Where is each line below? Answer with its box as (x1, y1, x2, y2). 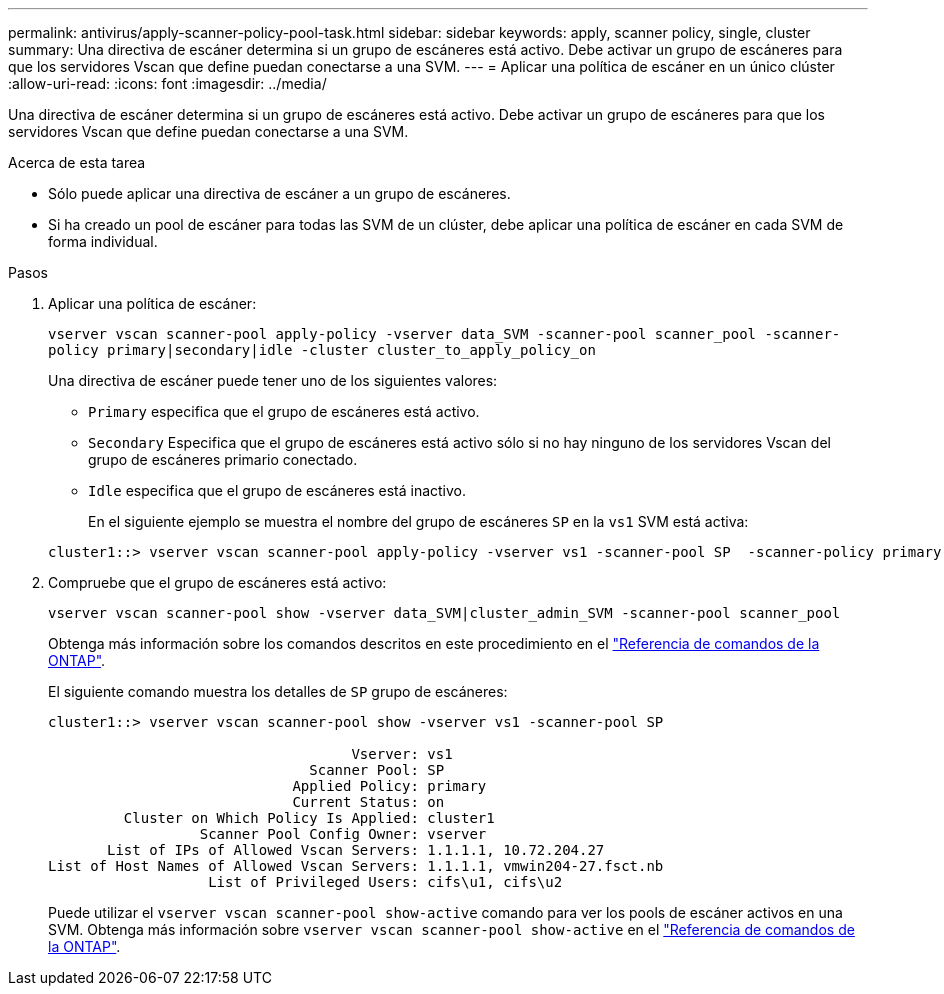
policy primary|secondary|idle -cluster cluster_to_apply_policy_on (48, 342, 596, 358)
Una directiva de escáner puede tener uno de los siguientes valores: (48, 372, 498, 389)
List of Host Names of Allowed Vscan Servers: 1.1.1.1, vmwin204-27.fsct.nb (48, 858, 664, 874)
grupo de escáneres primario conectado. (88, 451, 358, 468)
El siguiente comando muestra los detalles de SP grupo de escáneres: (48, 683, 508, 700)
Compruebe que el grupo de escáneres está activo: (48, 574, 387, 591)
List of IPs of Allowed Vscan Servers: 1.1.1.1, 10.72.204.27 (107, 842, 605, 858)
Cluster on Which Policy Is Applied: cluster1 (123, 810, 495, 826)
